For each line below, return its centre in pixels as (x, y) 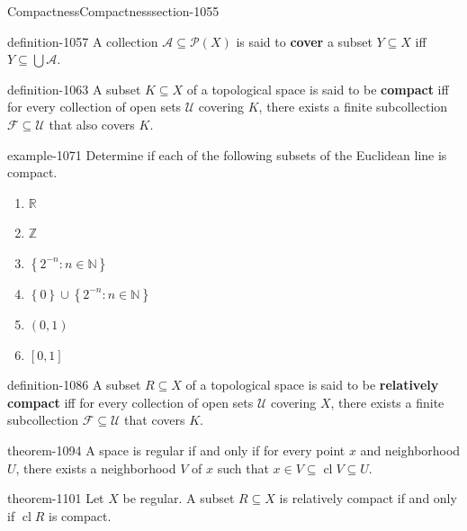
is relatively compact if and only (368, 498)
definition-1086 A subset (74, 385)
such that (243, 468)
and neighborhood (410, 450)
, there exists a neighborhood (96, 468)
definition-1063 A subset (74, 89)
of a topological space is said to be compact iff (318, 89)
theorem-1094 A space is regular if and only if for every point (176, 450)
